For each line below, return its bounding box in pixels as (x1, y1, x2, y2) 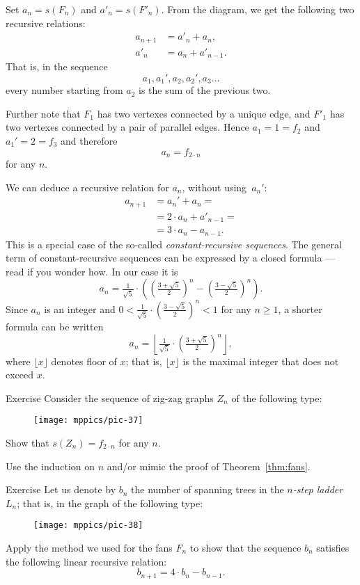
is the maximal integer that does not (182, 353, 339, 368)
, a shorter (278, 301, 322, 316)
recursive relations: (6, 15, 86, 30)
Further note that (6, 106, 81, 120)
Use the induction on (6, 458, 95, 473)
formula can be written (6, 319, 104, 333)
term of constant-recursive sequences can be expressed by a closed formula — (6, 250, 336, 265)
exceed (6, 367, 34, 382)
